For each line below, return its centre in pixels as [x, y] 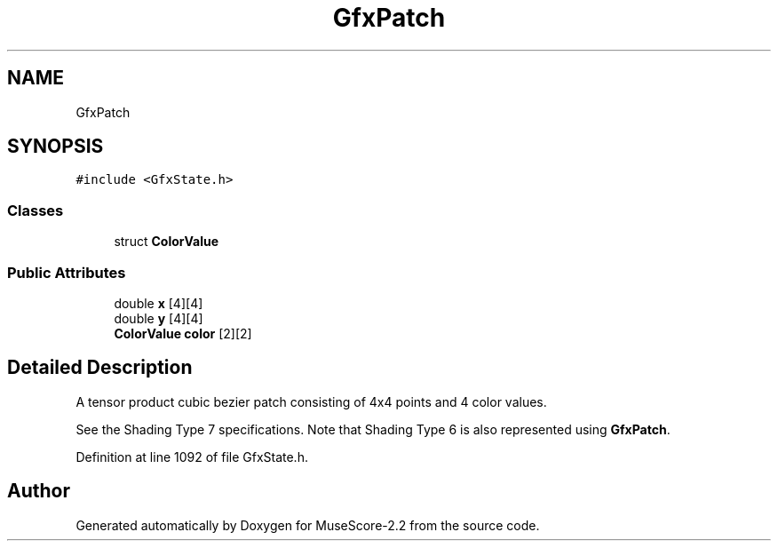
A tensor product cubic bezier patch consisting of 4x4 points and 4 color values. [311, 401]
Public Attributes [67, 272]
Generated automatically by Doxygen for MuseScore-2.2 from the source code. [308, 525]
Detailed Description [100, 368]
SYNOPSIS [56, 147]
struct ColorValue [167, 242]
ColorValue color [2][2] [183, 333]
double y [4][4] [159, 318]
